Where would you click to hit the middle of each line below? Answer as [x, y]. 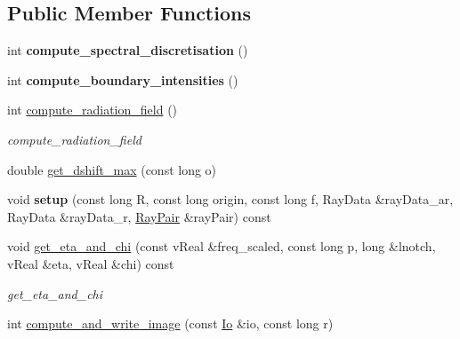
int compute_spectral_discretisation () [128, 50]
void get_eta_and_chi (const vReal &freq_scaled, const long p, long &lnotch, [222, 246]
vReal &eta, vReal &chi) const [91, 263]
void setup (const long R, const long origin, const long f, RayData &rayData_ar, [230, 199]
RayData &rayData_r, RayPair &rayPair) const [139, 216]
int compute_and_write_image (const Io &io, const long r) [170, 323]
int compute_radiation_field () [93, 110]
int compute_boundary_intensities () [123, 79]
